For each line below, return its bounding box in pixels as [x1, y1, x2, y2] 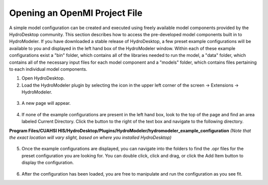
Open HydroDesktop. [21, 75, 65, 81]
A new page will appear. [21, 100, 71, 106]
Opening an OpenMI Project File [9, 7, 142, 18]
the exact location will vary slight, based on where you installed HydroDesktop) [9, 135, 172, 140]
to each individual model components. [9, 66, 87, 72]
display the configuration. [21, 160, 74, 166]
